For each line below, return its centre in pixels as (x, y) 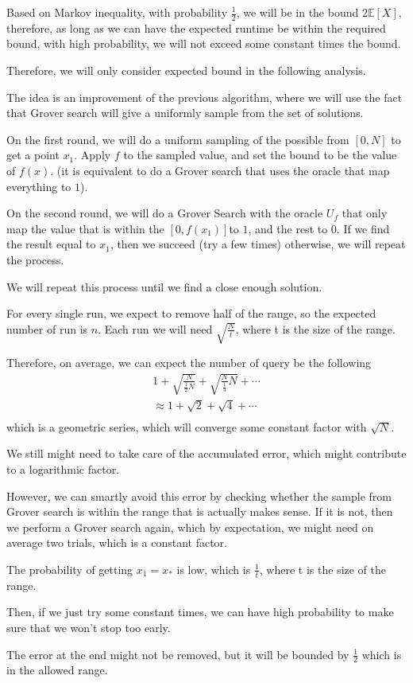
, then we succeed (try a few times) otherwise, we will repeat (258, 244)
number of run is (47, 328)
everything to (39, 186)
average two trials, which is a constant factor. (117, 542)
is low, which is (214, 569)
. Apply (93, 155)
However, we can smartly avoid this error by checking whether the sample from (199, 496)
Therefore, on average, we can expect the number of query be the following (189, 362)
